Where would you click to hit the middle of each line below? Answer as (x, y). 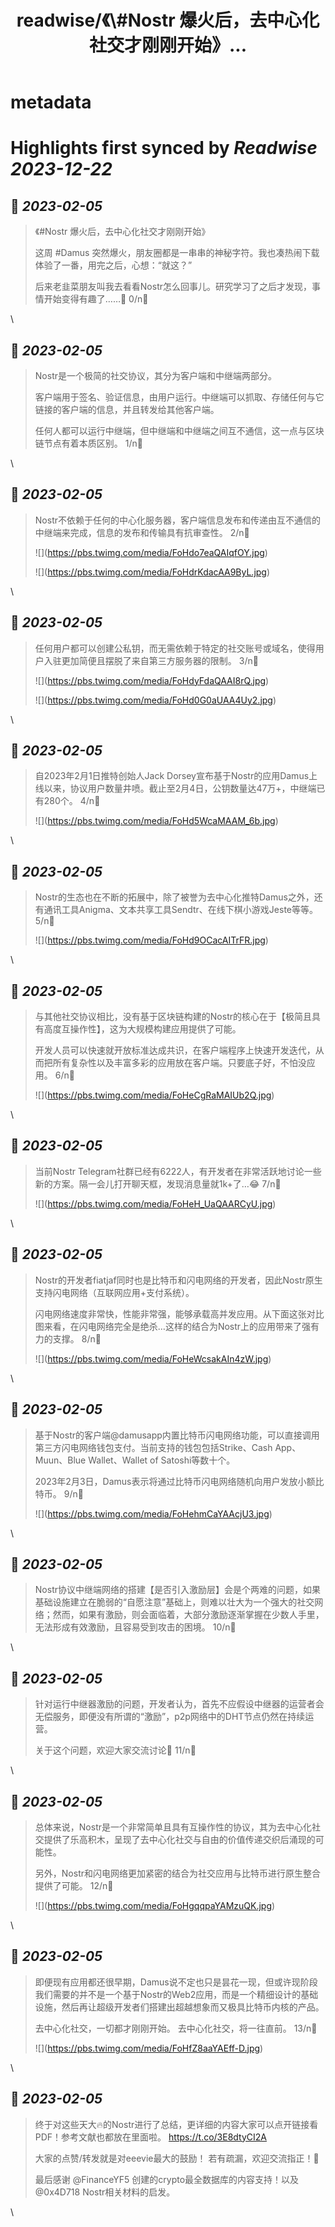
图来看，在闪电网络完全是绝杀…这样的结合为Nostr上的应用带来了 (168, 1326)
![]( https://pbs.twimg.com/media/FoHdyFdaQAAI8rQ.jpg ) (152, 680)
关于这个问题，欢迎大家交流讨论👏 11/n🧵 (115, 1750)
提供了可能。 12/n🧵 (74, 1885)
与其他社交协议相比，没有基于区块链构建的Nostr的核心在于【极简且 (173, 1017)
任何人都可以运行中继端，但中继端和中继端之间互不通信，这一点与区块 (179, 430)
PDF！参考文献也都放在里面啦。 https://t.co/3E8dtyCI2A (151, 2137)
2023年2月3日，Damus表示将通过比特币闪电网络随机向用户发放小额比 (179, 1481)
